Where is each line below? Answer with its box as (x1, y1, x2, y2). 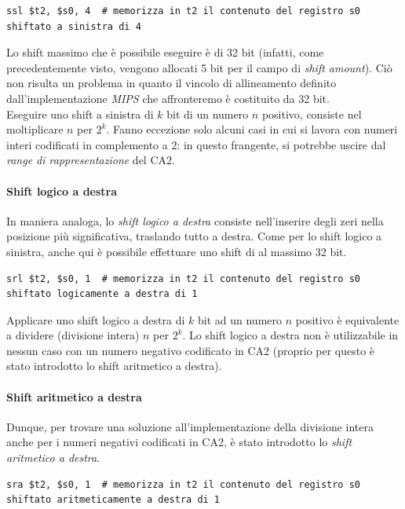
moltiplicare (6, 121, 64, 137)
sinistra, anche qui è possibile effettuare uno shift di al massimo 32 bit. (6, 243, 347, 259)
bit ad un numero (197, 311, 282, 328)
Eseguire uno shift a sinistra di (6, 105, 154, 122)
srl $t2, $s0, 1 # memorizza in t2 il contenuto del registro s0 (6, 273, 361, 284)
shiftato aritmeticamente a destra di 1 (6, 494, 221, 506)
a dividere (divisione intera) (6, 327, 140, 343)
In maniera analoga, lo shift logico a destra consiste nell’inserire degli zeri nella (6, 212, 384, 229)
